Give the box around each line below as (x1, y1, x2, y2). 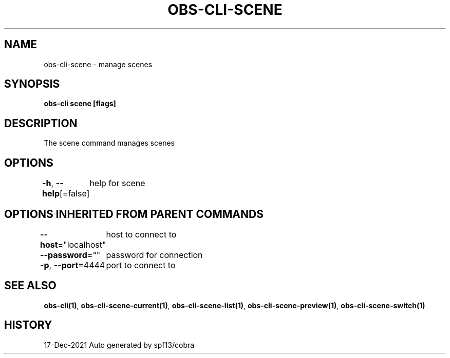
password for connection (106, 249, 203, 260)
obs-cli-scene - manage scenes (44, 59, 153, 69)
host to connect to (106, 229, 177, 240)
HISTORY (4, 319, 52, 332)
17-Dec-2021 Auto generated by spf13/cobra (44, 340, 195, 349)
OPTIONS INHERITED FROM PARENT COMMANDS (4, 207, 264, 221)
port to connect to (106, 260, 176, 270)
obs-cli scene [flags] (44, 99, 116, 108)
